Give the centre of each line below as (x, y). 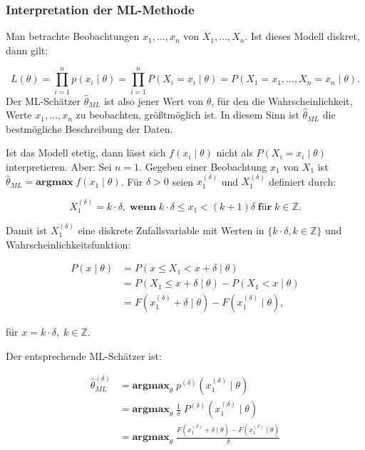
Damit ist (27, 230)
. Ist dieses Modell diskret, (302, 36)
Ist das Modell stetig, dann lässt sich (86, 152)
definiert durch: (303, 181)
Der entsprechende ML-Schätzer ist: (84, 355)
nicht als (235, 152)
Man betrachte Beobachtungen (73, 36)
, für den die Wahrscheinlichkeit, (282, 100)
